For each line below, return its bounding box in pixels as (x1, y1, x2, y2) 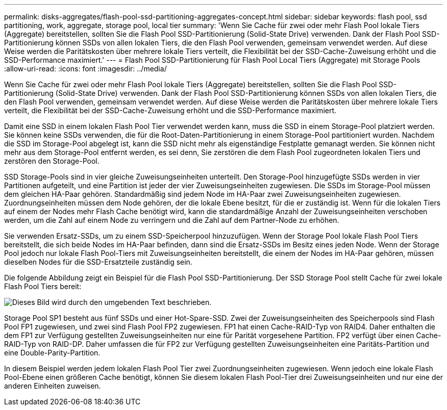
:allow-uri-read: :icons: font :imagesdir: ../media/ (4, 64, 167, 73)
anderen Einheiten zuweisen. (4, 381, 101, 390)
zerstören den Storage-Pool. (4, 157, 100, 165)
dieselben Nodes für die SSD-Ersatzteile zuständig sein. (4, 258, 192, 266)
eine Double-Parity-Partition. (4, 348, 101, 357)
